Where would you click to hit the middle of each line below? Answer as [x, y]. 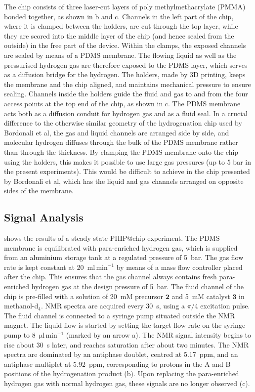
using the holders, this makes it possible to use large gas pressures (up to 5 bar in [127, 161]
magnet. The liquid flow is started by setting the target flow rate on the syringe [125, 325]
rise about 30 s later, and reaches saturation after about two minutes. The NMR [127, 344]
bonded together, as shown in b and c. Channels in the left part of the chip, [119, 16]
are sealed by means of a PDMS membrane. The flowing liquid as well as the [120, 55]
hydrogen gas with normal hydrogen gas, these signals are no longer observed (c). [127, 383]
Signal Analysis [44, 217]
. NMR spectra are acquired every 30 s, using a [113, 306]
